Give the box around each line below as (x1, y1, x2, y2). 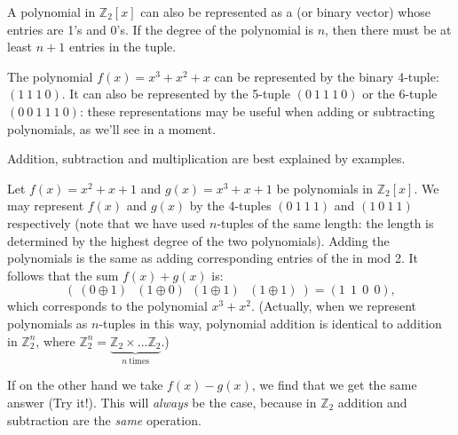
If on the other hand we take (7, 376, 163, 394)
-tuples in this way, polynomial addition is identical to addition (99, 313, 442, 332)
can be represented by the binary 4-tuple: (214, 67, 439, 85)
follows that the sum (7, 265, 119, 284)
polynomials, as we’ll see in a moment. (7, 119, 217, 138)
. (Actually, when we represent (251, 297, 417, 315)
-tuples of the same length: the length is (217, 213, 434, 232)
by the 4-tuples (189, 196, 272, 215)
